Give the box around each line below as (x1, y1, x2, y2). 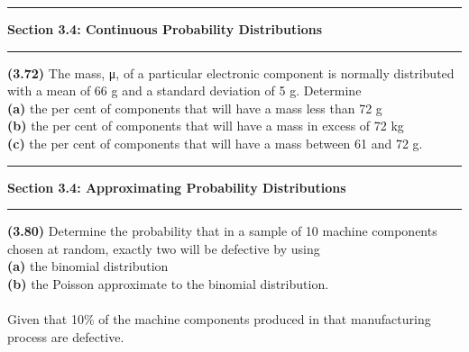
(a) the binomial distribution (7, 257, 169, 275)
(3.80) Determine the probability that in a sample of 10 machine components (7, 221, 437, 240)
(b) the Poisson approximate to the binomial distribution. (7, 274, 329, 293)
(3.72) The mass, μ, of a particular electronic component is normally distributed (7, 63, 455, 82)
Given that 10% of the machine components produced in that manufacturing (7, 310, 431, 329)
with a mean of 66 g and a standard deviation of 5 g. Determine (7, 81, 362, 100)
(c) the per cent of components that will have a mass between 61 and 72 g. (7, 133, 423, 152)
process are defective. (7, 327, 124, 346)
